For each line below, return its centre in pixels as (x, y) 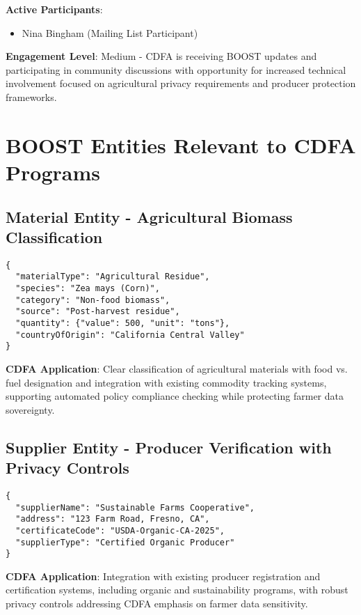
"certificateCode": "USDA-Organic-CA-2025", (120, 530)
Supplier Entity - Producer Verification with (169, 447)
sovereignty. (30, 409)
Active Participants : (54, 9)
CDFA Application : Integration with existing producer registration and (163, 576)
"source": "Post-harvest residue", (98, 312)
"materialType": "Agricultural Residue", (113, 277)
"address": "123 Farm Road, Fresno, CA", (113, 519)
